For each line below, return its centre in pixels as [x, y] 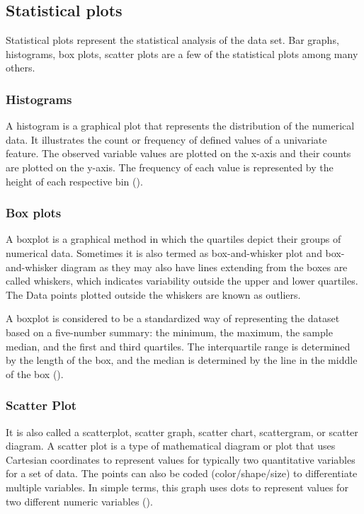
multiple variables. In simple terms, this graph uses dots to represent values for [177, 487]
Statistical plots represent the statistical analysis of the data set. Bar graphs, [172, 40]
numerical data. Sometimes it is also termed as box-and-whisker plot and [164, 252]
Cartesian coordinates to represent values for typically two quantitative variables [181, 459]
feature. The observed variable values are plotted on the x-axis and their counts [178, 153]
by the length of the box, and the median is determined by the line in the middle [182, 360]
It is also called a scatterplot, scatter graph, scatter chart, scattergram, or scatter [182, 432]
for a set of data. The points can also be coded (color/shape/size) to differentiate [182, 473]
